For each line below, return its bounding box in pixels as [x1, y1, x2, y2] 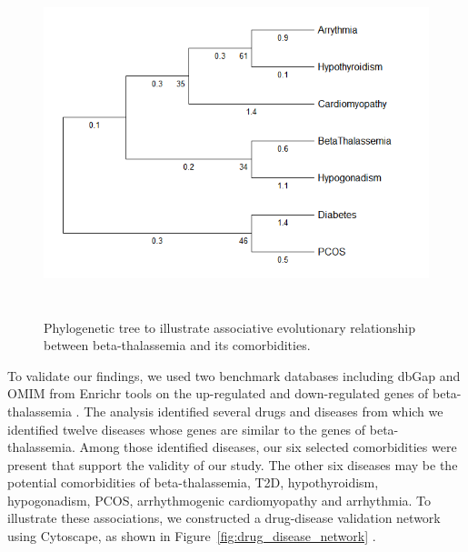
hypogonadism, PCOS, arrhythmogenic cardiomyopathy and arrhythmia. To [7, 490, 432, 509]
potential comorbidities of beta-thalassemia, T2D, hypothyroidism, [7, 473, 379, 492]
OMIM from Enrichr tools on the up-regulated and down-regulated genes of [7, 384, 429, 403]
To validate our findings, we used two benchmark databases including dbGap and [7, 366, 461, 385]
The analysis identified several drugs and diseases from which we [84, 401, 443, 420]
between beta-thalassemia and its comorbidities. [44, 336, 311, 355]
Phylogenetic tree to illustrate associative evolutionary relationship [44, 317, 416, 336]
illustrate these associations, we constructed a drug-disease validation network [7, 508, 441, 527]
